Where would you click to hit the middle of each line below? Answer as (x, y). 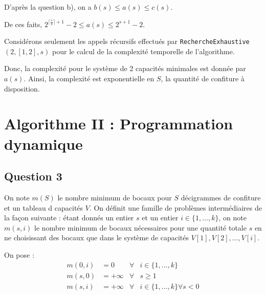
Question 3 (33, 176)
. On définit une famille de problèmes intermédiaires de (175, 207)
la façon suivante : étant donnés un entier (69, 218)
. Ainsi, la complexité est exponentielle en (89, 78)
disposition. (22, 88)
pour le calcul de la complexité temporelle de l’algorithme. (143, 51)
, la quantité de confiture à (203, 78)
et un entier (160, 218)
